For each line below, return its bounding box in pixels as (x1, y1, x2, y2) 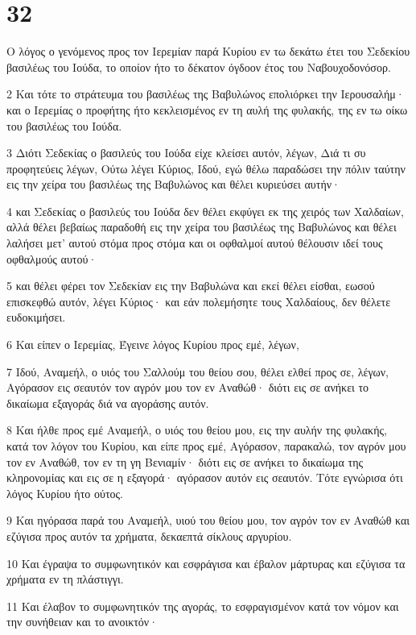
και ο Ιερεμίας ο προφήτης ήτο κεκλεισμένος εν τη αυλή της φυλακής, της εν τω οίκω (6, 101, 408, 118)
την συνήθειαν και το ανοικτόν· (6, 613, 159, 630)
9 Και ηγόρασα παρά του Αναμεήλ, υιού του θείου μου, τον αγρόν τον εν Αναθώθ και (6, 512, 410, 529)
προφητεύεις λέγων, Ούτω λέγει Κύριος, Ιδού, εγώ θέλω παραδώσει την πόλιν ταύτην (6, 160, 406, 176)
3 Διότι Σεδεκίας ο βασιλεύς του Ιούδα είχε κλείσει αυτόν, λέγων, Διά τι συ (6, 144, 366, 161)
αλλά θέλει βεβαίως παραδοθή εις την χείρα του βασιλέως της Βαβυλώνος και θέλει (6, 218, 397, 235)
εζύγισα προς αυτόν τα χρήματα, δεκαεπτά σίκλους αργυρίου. (6, 527, 292, 544)
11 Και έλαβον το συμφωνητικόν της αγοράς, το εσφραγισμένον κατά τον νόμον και (6, 597, 399, 614)
